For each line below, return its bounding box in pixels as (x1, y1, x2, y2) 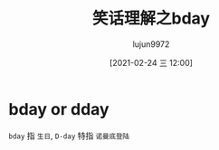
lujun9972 (132, 38, 170, 50)
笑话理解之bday (92, 8, 210, 29)
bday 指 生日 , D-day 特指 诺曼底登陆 (8, 130, 130, 141)
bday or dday (8, 98, 109, 119)
